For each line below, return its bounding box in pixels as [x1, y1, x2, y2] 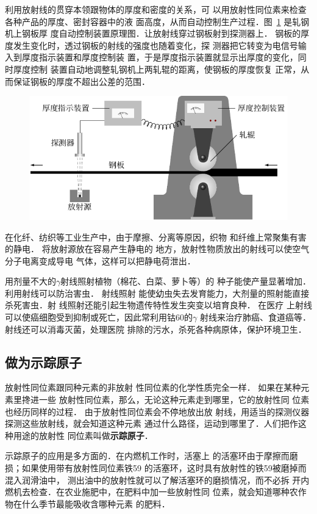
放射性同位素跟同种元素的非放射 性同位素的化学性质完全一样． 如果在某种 [5, 381, 301, 394]
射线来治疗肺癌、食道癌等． [199, 311, 311, 324]
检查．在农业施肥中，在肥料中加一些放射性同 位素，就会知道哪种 [30, 485, 290, 498]
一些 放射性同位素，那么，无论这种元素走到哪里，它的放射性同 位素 [38, 393, 310, 406]
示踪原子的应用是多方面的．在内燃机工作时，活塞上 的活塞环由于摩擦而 [5, 449, 290, 462]
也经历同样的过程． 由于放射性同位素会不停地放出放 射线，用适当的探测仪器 [5, 405, 310, 418]
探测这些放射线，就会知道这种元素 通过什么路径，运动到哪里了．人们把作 [5, 417, 298, 430]
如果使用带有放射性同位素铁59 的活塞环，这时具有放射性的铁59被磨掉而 [21, 462, 307, 474]
